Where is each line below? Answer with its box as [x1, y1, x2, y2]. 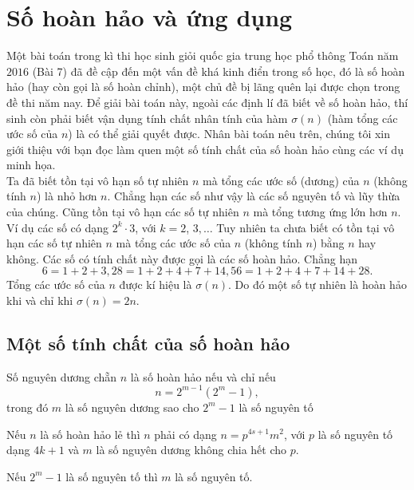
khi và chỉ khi [6, 292, 73, 309]
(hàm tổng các [327, 109, 398, 126]
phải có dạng [154, 425, 217, 442]
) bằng [312, 235, 345, 251]
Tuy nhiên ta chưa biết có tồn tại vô [216, 219, 395, 235]
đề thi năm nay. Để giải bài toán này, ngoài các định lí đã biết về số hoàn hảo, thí [6, 93, 408, 110]
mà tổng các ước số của [116, 235, 231, 251]
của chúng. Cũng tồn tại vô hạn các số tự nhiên [6, 204, 239, 220]
